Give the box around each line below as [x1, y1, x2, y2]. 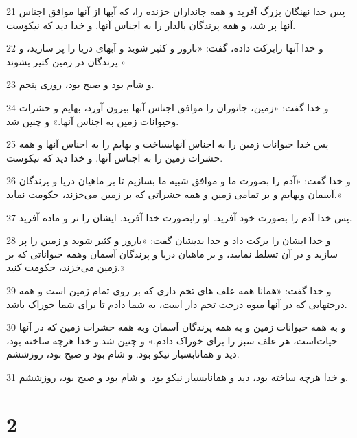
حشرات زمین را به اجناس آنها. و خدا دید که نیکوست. [6, 150, 223, 164]
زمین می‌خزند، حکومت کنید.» [6, 260, 125, 274]
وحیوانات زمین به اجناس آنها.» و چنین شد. [6, 113, 179, 128]
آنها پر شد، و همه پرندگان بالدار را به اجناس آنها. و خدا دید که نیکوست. [6, 17, 296, 32]
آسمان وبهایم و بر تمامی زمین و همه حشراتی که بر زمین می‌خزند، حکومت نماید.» [6, 186, 342, 201]
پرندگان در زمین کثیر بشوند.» [6, 54, 126, 68]
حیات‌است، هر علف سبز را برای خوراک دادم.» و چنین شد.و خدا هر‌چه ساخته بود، [6, 333, 338, 347]
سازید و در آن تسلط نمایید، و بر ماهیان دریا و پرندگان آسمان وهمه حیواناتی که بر [6, 246, 338, 261]
